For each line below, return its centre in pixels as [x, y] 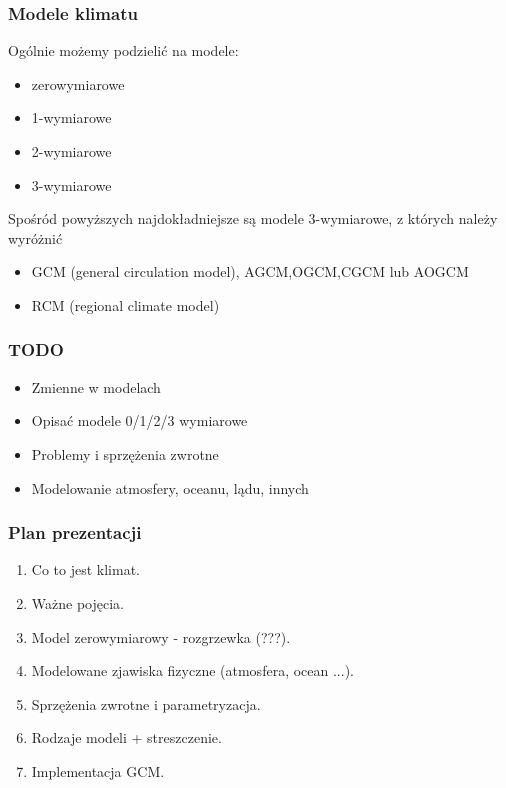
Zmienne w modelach [96, 386]
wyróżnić [35, 237]
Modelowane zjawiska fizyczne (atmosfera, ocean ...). [192, 670]
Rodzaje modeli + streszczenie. [126, 737]
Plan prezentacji [75, 532]
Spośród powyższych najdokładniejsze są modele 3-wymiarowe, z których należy [253, 218]
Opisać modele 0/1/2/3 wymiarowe [139, 420]
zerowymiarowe [78, 83]
